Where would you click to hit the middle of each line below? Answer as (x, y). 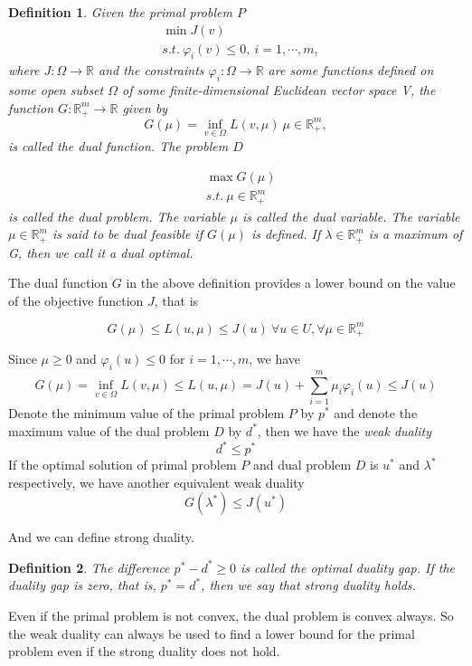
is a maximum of (415, 234)
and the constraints (151, 70)
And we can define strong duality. (101, 537)
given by (145, 107)
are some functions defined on (351, 70)
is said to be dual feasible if (127, 234)
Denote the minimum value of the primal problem (146, 413)
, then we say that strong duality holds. (308, 585)
